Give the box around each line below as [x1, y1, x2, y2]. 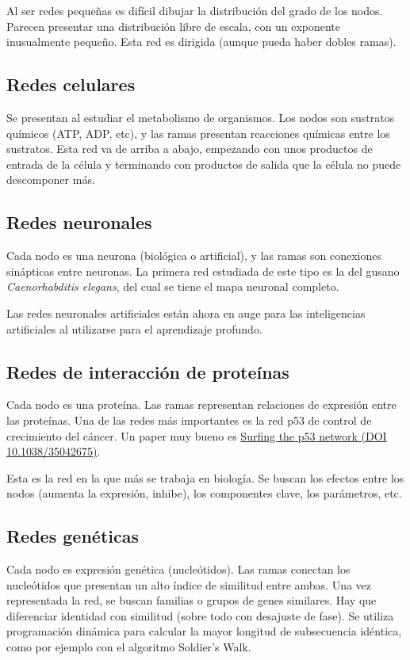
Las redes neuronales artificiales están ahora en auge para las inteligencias [6, 304, 366, 321]
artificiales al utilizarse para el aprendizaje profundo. [6, 320, 262, 337]
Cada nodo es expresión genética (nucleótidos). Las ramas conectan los [6, 561, 351, 578]
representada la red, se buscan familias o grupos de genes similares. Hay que [6, 592, 377, 608]
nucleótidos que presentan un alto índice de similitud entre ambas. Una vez [6, 576, 372, 593]
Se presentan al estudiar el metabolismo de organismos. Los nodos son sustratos [6, 109, 395, 125]
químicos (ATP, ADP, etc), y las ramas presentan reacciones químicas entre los [6, 124, 390, 141]
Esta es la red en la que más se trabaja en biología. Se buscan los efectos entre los [6, 469, 404, 486]
